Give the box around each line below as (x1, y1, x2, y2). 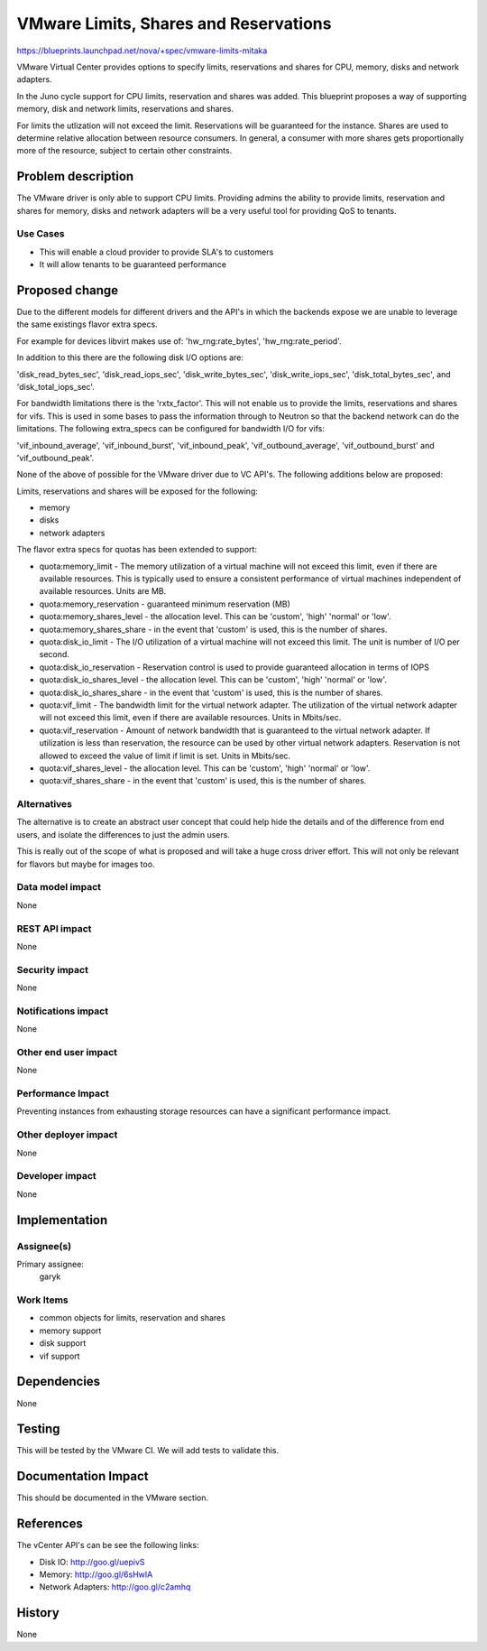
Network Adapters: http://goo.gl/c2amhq (39, 1581, 191, 1592)
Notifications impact (16, 1005, 108, 1017)
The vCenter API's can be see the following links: (16, 1540, 200, 1551)
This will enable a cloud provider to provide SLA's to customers (39, 246, 274, 257)
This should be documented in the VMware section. (16, 1492, 209, 1503)
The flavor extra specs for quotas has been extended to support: (16, 544, 257, 555)
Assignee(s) (16, 1239, 72, 1252)
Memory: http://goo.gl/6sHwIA (39, 1569, 153, 1580)
